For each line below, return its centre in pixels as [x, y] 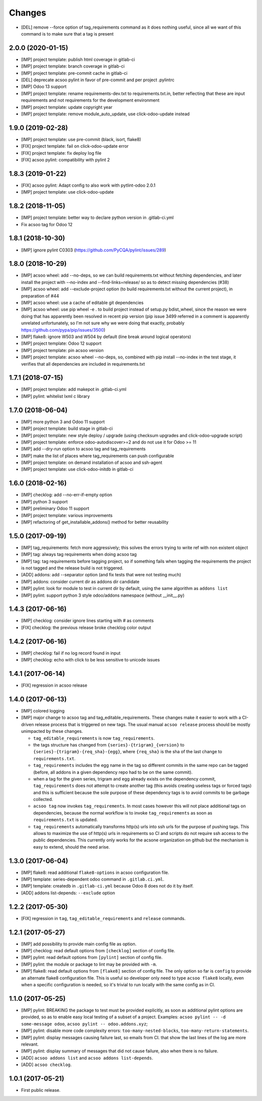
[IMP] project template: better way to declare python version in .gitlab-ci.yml [98, 218]
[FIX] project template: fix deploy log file [61, 153]
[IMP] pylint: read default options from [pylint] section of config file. [92, 958]
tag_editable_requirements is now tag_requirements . [94, 738]
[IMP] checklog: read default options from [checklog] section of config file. [98, 951]
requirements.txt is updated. [65, 820]
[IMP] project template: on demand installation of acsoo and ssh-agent [92, 462]
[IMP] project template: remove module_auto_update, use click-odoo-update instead [106, 114]
